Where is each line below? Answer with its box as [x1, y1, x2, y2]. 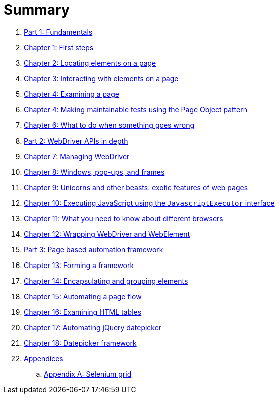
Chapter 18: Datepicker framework [24, 338, 137, 347]
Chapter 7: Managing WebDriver [24, 152, 130, 161]
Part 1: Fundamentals [24, 27, 93, 36]
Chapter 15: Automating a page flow [24, 292, 142, 301]
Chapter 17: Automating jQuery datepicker [24, 323, 162, 332]
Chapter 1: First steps [24, 43, 94, 52]
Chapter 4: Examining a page [24, 89, 119, 98]
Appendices [24, 354, 63, 363]
